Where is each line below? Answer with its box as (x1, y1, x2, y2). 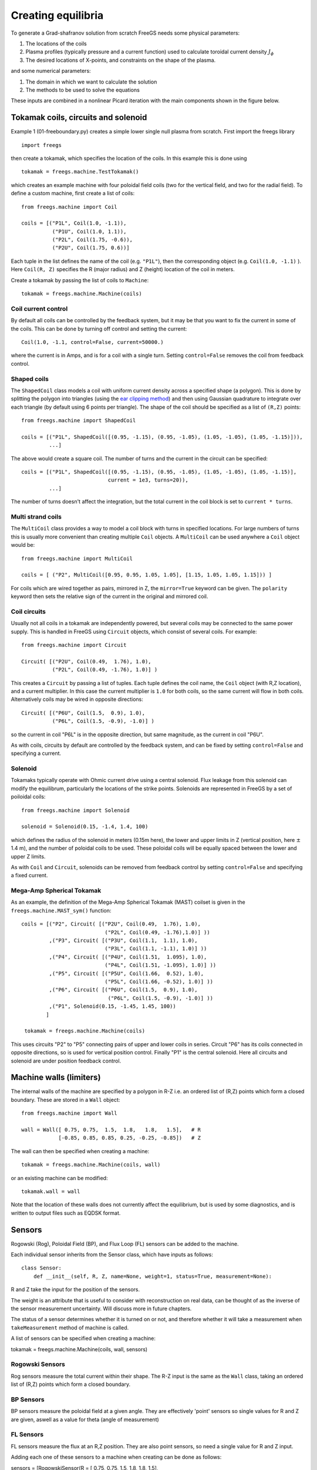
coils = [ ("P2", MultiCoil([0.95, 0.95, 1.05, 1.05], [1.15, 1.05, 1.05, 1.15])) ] (21, 572, 272, 579)
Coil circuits (11, 607, 46, 616)
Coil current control (11, 305, 68, 313)
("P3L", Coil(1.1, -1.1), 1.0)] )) (104, 946, 207, 952)
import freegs (21, 142, 62, 148)
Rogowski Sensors (11, 1360, 66, 1368)
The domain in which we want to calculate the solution (25, 78, 157, 85)
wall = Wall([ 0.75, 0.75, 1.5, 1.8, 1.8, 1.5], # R (21, 1126, 201, 1133)
